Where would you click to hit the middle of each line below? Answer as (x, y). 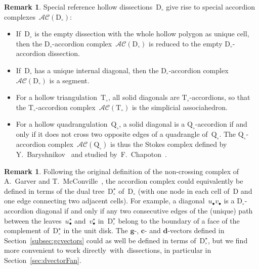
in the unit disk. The (96, 230)
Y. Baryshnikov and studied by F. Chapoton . (91, 154)
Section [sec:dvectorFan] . (43, 260)
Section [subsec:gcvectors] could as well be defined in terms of (100, 240)
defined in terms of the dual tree (54, 191)
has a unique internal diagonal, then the (97, 70)
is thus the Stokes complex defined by (169, 144)
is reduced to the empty (186, 43)
